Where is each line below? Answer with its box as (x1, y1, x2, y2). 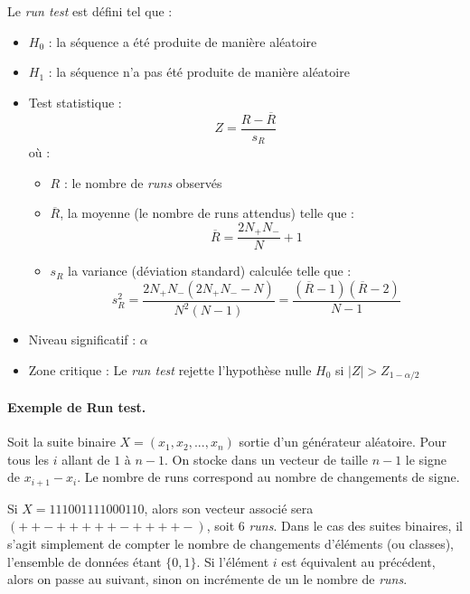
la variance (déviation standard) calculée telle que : (68, 261, 352, 280)
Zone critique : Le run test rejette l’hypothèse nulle (28, 360, 312, 379)
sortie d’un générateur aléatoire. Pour (239, 432, 447, 451)
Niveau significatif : (28, 330, 136, 349)
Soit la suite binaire (7, 432, 116, 451)
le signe (405, 449, 447, 468)
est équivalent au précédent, (281, 552, 436, 570)
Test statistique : (28, 92, 122, 111)
